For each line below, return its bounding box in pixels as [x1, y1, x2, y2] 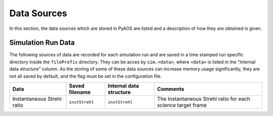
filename [69, 89, 91, 96]
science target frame [157, 102, 207, 109]
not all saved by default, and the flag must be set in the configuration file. [9, 73, 162, 79]
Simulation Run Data [9, 38, 75, 47]
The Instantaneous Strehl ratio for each [157, 95, 250, 102]
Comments [157, 86, 185, 93]
